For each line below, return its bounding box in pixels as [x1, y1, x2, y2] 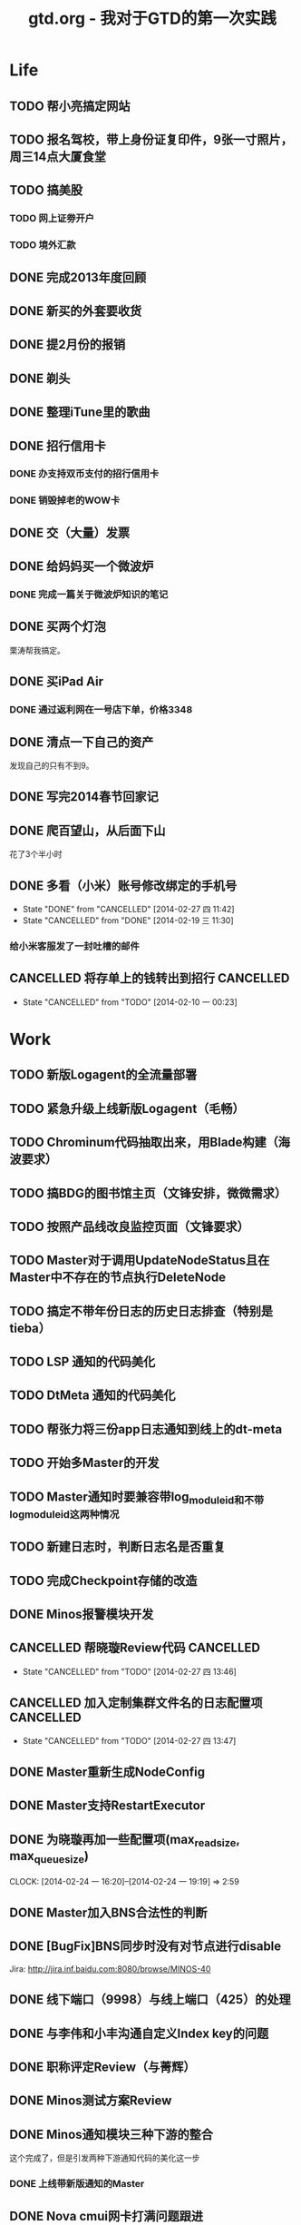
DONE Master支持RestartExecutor [9, 1798, 206, 1814]
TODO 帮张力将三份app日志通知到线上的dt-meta [9, 1422, 283, 1437]
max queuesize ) [9, 1848, 89, 1866]
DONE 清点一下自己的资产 [9, 734, 154, 750]
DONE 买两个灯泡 [9, 619, 107, 635]
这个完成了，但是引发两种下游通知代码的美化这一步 [9, 2152, 200, 2163]
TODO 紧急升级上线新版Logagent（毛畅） [9, 1100, 245, 1117]
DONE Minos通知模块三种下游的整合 [9, 2126, 214, 2142]
